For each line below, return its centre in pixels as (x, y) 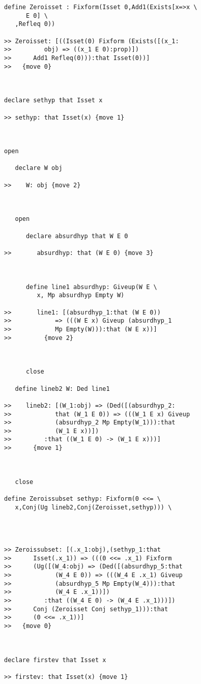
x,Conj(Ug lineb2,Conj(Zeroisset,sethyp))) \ (93, 507)
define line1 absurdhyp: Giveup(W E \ (91, 287)
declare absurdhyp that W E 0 (77, 236)
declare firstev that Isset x (55, 660)
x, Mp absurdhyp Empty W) (81, 295)
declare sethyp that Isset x (53, 101)
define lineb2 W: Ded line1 (62, 389)
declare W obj (39, 168)
